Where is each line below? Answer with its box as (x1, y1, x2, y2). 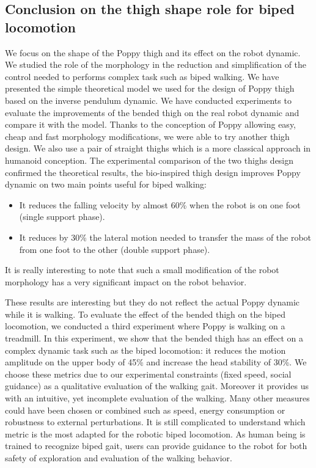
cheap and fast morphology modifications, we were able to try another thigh (5, 130, 290, 142)
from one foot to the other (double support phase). (19, 243, 210, 255)
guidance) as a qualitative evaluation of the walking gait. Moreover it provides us (5, 379, 309, 392)
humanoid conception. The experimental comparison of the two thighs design (5, 153, 294, 166)
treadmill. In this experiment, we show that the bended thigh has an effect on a (5, 332, 303, 345)
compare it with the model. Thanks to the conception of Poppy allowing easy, (5, 118, 296, 131)
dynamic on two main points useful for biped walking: (5, 178, 207, 191)
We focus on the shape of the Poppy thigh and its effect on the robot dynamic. (5, 46, 301, 59)
